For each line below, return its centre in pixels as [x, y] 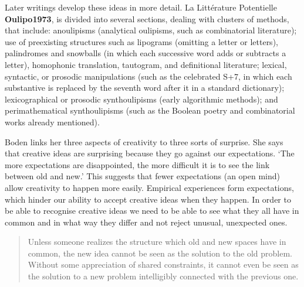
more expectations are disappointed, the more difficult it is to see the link [137, 164]
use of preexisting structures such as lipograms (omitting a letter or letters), [141, 41]
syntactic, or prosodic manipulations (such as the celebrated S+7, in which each [148, 76]
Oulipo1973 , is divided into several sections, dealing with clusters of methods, [147, 18]
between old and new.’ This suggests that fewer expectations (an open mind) [143, 176]
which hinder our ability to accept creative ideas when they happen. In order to [148, 199]
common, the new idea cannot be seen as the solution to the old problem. [160, 253]
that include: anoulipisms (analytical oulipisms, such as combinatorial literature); [151, 30]
